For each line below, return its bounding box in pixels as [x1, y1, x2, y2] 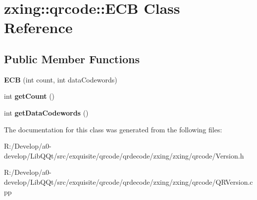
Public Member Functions [4, 51, 140, 66]
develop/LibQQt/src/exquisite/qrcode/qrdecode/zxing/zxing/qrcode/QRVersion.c [4, 176, 253, 187]
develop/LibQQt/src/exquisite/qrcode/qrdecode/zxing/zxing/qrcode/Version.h [4, 150, 244, 160]
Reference [4, 17, 73, 38]
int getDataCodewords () [4, 107, 89, 118]
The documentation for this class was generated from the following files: [4, 124, 222, 134]
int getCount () [4, 91, 55, 101]
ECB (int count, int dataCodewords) [4, 74, 117, 84]
